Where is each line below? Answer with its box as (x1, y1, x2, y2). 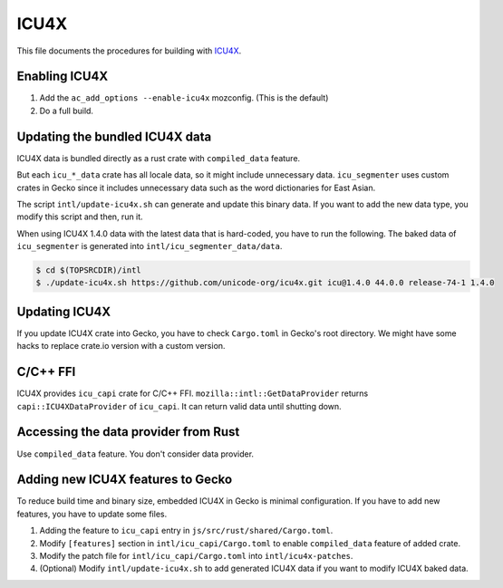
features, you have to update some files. (16, 508, 168, 519)
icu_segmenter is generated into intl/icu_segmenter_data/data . (16, 241, 283, 252)
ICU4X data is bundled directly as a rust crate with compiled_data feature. (16, 152, 301, 163)
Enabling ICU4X (16, 69, 109, 84)
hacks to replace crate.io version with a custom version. (16, 341, 226, 352)
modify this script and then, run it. (16, 211, 144, 222)
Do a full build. (39, 105, 94, 116)
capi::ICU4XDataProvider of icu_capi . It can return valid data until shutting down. (16, 400, 342, 411)
